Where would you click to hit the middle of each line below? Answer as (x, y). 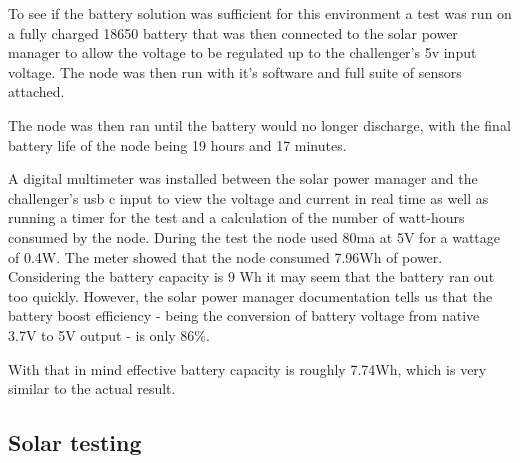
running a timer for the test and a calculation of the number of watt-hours (236, 217)
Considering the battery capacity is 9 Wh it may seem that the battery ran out (251, 276)
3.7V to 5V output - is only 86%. (109, 334)
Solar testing (75, 442)
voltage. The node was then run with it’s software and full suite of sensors (235, 71)
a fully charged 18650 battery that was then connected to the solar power (233, 32)
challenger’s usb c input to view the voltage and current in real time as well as (248, 197)
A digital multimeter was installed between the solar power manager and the (243, 178)
